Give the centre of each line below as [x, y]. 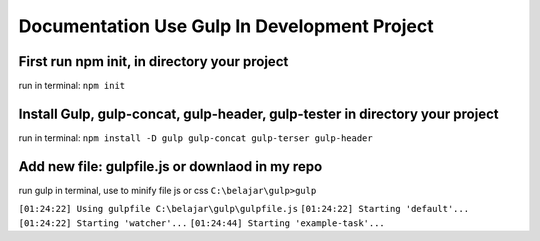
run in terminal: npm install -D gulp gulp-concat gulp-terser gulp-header [196, 137]
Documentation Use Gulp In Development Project [226, 26]
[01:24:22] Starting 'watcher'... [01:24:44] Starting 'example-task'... [201, 223]
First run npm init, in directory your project [153, 61]
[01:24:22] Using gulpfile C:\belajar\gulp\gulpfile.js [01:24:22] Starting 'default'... [244, 209]
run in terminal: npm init [72, 86]
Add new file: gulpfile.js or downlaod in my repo [170, 166]
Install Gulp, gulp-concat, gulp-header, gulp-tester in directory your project [258, 113]
